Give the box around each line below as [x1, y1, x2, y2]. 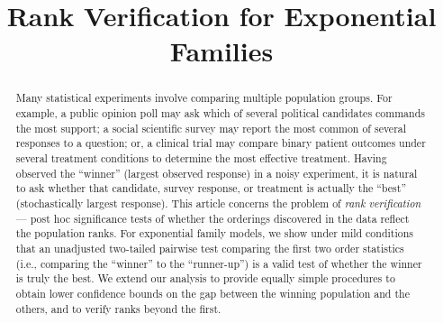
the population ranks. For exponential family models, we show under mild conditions [15, 226, 413, 241]
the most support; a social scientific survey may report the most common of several [15, 120, 407, 135]
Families [169, 32, 274, 69]
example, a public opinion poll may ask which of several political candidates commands [15, 106, 425, 121]
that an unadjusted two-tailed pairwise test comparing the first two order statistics [15, 240, 404, 255]
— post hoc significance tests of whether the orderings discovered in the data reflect [15, 210, 410, 226]
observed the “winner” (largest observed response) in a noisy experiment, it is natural [15, 165, 418, 180]
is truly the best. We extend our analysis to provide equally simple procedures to [15, 271, 395, 286]
